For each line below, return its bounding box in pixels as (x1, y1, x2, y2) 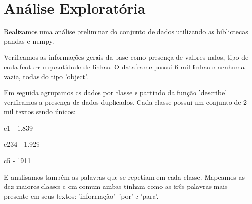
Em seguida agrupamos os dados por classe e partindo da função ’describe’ (4, 87, 227, 98)
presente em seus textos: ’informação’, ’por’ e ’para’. (4, 190, 159, 201)
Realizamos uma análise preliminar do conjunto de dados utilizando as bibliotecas (4, 26, 248, 36)
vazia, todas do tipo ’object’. (4, 71, 88, 81)
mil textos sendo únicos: (4, 106, 76, 117)
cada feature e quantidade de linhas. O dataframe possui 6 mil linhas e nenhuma (4, 61, 245, 71)
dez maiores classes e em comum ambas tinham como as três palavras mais (4, 181, 228, 191)
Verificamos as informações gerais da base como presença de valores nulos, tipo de (4, 52, 249, 62)
